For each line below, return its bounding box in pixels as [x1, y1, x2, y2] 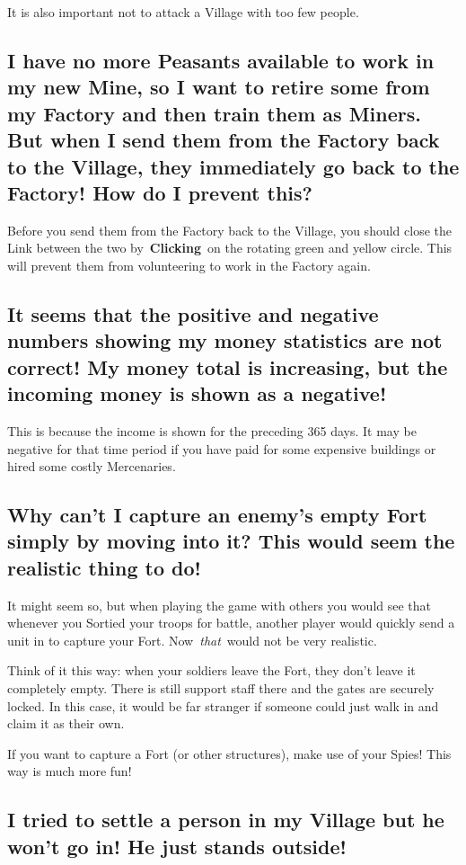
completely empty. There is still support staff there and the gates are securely [7, 679, 435, 698]
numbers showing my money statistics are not [7, 326, 443, 354]
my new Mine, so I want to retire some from [7, 73, 430, 101]
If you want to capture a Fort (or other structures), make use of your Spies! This [7, 744, 452, 762]
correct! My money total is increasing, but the [7, 352, 448, 380]
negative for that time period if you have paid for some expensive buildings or [7, 439, 436, 458]
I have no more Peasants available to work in [7, 46, 435, 74]
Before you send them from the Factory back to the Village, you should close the [7, 220, 452, 239]
